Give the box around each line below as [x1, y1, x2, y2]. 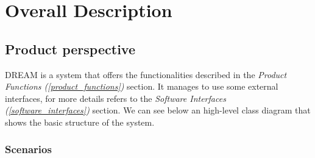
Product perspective [5, 39, 135, 58]
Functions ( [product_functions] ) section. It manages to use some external [5, 80, 278, 93]
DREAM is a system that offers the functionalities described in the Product [5, 68, 287, 81]
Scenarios [5, 142, 52, 157]
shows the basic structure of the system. [5, 115, 155, 128]
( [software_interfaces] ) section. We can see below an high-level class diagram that [5, 104, 311, 117]
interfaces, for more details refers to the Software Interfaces [5, 92, 226, 104]
